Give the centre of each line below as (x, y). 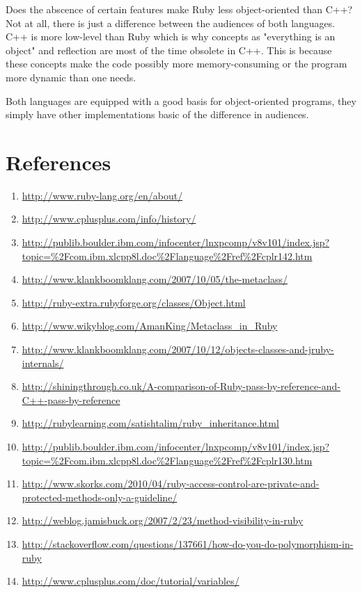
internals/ (43, 363)
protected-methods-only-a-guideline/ (100, 497)
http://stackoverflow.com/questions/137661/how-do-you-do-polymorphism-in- (188, 543)
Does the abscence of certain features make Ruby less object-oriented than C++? (179, 9)
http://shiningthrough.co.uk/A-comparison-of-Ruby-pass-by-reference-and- (181, 386)
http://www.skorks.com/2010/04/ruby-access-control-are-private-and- (171, 484)
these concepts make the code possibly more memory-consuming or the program (176, 64)
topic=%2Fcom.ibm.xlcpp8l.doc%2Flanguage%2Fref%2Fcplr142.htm (167, 255)
